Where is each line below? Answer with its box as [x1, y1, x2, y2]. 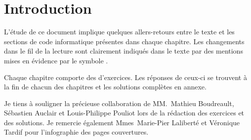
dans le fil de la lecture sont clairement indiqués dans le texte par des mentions [4, 46, 243, 56]
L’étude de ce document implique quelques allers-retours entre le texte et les [4, 27, 235, 37]
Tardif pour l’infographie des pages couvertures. [4, 127, 149, 137]
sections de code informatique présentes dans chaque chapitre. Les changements [4, 36, 245, 46]
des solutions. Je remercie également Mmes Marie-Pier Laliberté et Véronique [4, 117, 240, 127]
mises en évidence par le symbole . [4, 55, 108, 65]
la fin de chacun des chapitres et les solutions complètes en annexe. [4, 82, 207, 92]
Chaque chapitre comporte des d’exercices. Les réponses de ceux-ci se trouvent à [4, 72, 247, 82]
